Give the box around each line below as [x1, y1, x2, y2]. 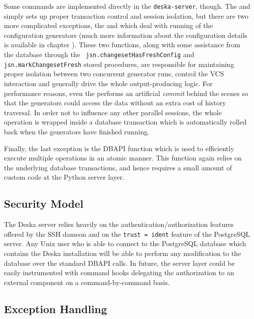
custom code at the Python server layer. [4, 172, 125, 182]
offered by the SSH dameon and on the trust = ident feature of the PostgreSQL [4, 228, 250, 239]
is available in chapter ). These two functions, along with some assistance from [4, 39, 240, 50]
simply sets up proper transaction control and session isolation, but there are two [4, 10, 249, 21]
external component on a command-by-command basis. [4, 277, 170, 287]
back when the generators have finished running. [4, 126, 150, 136]
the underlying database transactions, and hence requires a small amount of [4, 162, 232, 172]
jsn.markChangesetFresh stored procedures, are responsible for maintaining [4, 59, 234, 69]
